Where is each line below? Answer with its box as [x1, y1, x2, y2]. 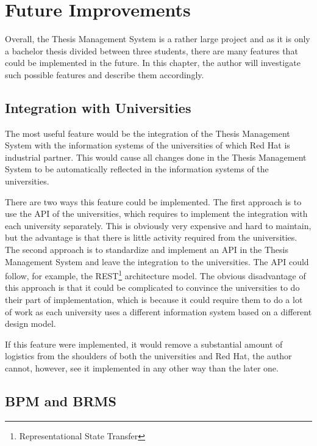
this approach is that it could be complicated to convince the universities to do [5, 281, 300, 294]
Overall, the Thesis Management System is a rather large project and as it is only [5, 32, 310, 45]
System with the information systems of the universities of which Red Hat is [5, 139, 290, 152]
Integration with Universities [5, 98, 191, 117]
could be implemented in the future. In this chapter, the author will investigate [5, 56, 301, 69]
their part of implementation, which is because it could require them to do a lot [5, 293, 303, 306]
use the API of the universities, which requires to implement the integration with [5, 207, 308, 220]
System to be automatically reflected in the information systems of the [5, 163, 269, 175]
